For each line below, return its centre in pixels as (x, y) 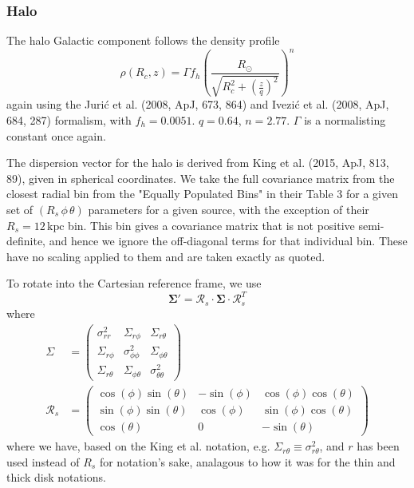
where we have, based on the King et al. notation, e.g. (138, 446)
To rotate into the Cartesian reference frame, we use (134, 283)
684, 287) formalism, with (69, 119)
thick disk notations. (57, 477)
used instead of (43, 461)
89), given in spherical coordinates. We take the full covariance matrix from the (201, 178)
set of (20, 209)
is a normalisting (345, 119)
